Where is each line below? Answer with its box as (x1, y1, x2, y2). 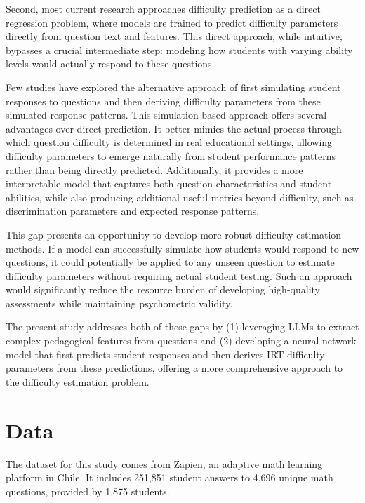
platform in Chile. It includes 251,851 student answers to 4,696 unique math (6, 470, 333, 485)
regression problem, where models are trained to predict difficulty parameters (6, 15, 338, 29)
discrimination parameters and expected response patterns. (6, 203, 260, 218)
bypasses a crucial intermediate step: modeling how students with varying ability (6, 42, 353, 57)
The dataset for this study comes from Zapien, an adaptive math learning (6, 456, 323, 471)
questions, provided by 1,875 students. (6, 483, 170, 498)
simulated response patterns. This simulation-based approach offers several (6, 107, 327, 122)
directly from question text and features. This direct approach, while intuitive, (6, 29, 343, 43)
